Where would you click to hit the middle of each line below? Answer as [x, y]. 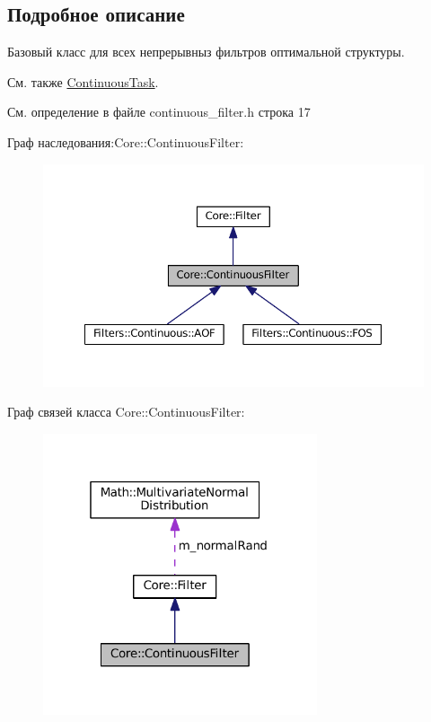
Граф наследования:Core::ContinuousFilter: [126, 141]
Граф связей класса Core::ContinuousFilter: [126, 412]
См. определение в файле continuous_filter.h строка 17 [159, 112]
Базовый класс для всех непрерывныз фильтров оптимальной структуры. [206, 52]
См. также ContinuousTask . [83, 81]
